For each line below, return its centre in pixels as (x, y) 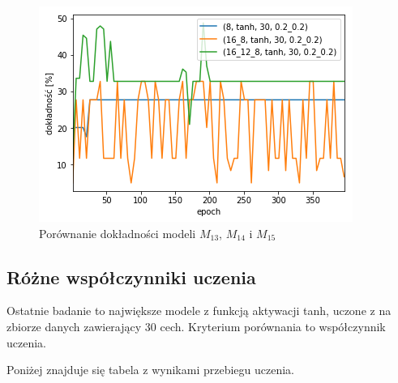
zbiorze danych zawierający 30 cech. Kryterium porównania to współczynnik (196, 326)
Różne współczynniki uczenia (131, 277)
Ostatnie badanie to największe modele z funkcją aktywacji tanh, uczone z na (199, 311)
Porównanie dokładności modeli (118, 233)
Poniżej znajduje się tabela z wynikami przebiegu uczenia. (150, 370)
